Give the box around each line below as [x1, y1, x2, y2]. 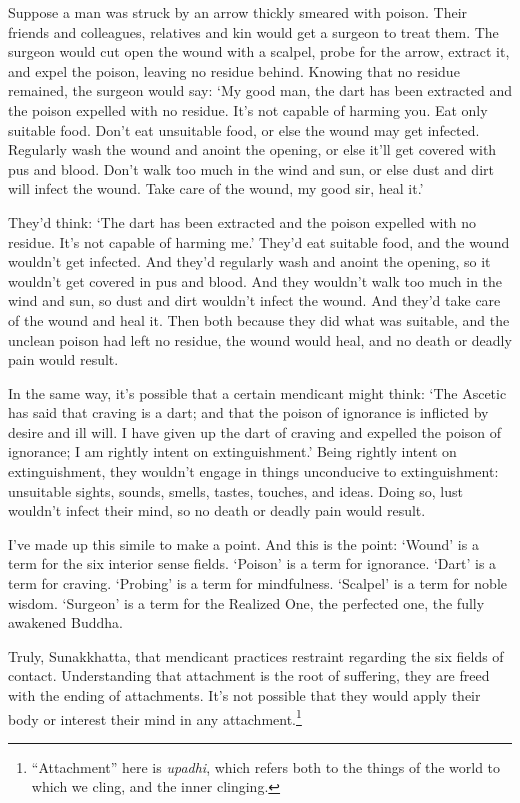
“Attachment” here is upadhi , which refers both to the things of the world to [31, 756, 501, 777]
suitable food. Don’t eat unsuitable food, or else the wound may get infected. [8, 119, 480, 140]
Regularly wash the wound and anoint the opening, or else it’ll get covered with [8, 139, 497, 160]
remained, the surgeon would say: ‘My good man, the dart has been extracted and [8, 80, 513, 101]
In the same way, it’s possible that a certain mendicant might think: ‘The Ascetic [8, 382, 507, 403]
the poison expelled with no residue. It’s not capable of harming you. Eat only [8, 99, 488, 120]
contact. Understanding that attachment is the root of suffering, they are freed [8, 665, 490, 686]
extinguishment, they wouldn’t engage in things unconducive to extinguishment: [8, 461, 499, 482]
